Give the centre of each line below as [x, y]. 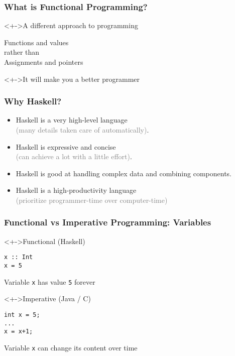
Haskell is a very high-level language [72, 120]
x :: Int [19, 257]
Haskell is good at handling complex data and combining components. [124, 173]
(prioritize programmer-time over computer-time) [92, 200]
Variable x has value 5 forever [50, 281]
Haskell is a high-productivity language [76, 190]
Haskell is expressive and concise [66, 146]
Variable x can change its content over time [71, 347]
